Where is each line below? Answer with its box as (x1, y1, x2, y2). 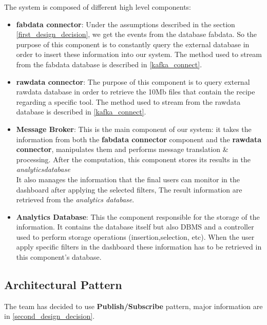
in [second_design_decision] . (4, 311, 95, 321)
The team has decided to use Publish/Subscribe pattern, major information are (4, 300, 263, 311)
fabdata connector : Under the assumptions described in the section (16, 18, 235, 29)
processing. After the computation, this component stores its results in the (16, 154, 251, 164)
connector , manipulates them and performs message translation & (16, 144, 228, 155)
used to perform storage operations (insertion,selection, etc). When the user (16, 231, 255, 242)
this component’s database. (16, 252, 102, 262)
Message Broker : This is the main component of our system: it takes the (16, 123, 252, 134)
